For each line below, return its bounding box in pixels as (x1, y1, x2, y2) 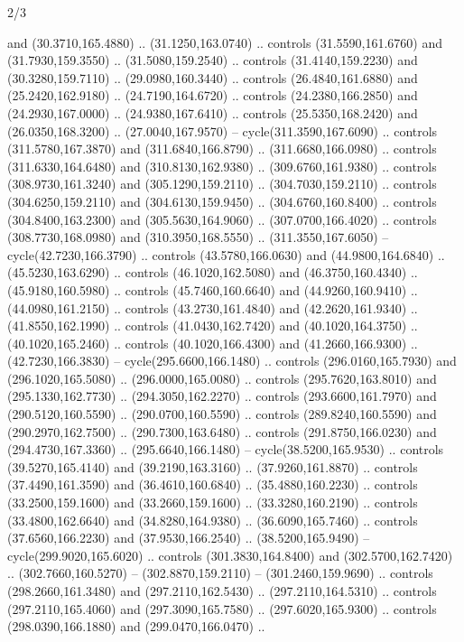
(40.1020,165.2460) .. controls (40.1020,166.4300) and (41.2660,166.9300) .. (7, 333, 418, 352)
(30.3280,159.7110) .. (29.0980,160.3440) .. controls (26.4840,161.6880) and (7, 68, 418, 87)
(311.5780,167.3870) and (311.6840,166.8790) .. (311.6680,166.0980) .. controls (7, 139, 437, 158)
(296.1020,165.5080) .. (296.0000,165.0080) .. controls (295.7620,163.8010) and (7, 368, 437, 387)
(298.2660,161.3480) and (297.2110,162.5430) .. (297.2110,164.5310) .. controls (7, 582, 437, 600)
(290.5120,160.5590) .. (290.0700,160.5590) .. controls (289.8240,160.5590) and (7, 405, 437, 423)
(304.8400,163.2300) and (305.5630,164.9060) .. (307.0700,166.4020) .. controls (7, 209, 437, 228)
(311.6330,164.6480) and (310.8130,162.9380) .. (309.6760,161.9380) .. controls (7, 156, 437, 175)
